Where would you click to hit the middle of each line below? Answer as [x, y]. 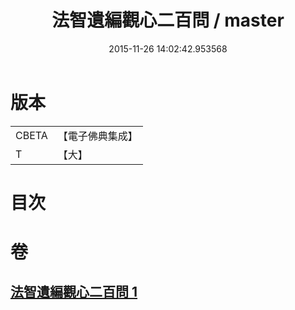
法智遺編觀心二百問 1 [74, 292]
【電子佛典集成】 [97, 136]
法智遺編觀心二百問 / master [168, 20]
